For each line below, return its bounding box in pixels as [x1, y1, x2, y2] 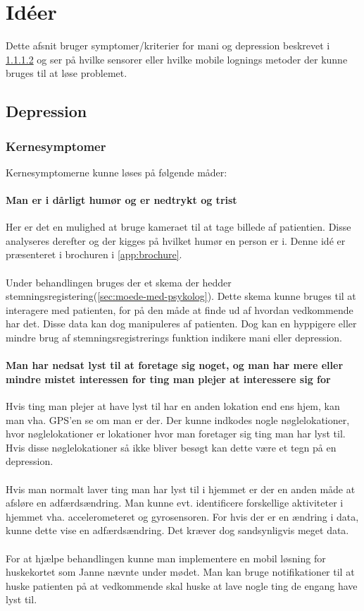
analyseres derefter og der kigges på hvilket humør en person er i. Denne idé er [6, 233, 346, 248]
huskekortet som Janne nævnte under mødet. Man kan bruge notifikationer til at [6, 564, 355, 579]
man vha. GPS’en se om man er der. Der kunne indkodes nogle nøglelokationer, [6, 412, 350, 427]
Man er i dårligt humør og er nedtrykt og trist [6, 193, 237, 207]
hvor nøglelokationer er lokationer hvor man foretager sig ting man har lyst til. [6, 426, 346, 441]
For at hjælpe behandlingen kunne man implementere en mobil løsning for [6, 550, 326, 565]
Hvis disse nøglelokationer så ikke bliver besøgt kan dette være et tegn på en [6, 440, 337, 454]
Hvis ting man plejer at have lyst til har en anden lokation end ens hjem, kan [6, 399, 340, 413]
